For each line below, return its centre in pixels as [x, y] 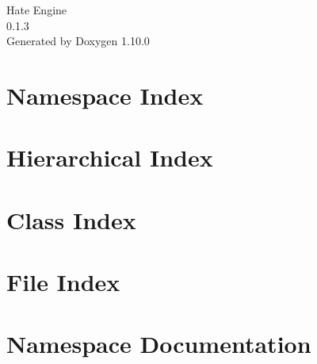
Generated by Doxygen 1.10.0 [78, 41]
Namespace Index [105, 95]
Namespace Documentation [159, 344]
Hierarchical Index [110, 157]
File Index [63, 282]
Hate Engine [37, 10]
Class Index [71, 219]
